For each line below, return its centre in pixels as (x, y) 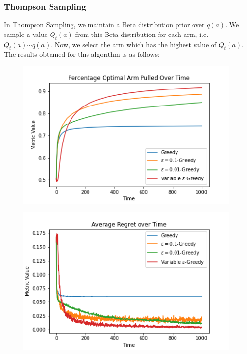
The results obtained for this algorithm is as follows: (82, 54)
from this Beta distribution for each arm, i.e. (142, 34)
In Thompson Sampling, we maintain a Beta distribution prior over (104, 25)
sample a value (26, 34)
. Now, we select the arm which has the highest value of (134, 44)
